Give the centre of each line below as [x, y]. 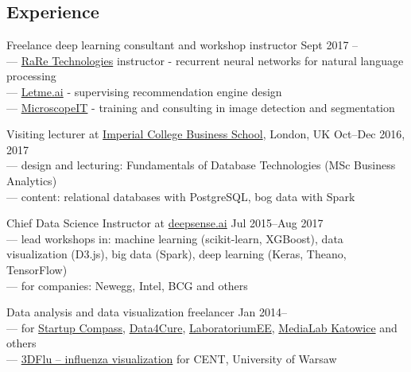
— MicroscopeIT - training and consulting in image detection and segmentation [201, 107]
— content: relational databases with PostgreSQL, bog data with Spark [181, 196]
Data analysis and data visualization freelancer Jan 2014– [147, 312]
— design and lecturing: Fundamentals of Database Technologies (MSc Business [201, 165]
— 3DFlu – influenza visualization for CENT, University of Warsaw [172, 358]
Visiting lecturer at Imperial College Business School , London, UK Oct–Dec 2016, [206, 134]
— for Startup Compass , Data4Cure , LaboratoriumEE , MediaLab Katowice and [202, 327]
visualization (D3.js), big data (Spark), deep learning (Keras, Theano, [176, 254]
